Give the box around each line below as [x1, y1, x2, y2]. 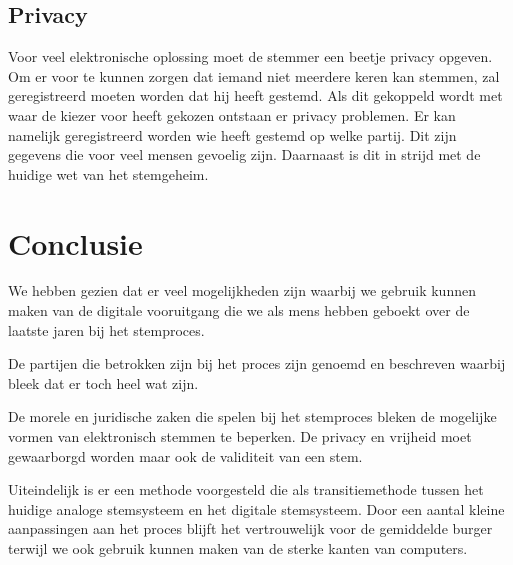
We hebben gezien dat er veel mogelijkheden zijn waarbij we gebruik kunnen [8, 280, 476, 301]
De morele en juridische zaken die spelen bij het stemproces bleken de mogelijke [8, 406, 497, 427]
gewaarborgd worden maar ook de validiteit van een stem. [8, 445, 363, 466]
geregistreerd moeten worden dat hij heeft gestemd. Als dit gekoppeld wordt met [8, 85, 503, 106]
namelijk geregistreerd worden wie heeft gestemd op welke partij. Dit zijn [8, 124, 457, 145]
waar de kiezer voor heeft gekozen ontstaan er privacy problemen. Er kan [8, 104, 456, 125]
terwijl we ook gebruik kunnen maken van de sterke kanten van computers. [8, 538, 468, 559]
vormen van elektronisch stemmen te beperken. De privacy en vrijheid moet [8, 426, 472, 447]
